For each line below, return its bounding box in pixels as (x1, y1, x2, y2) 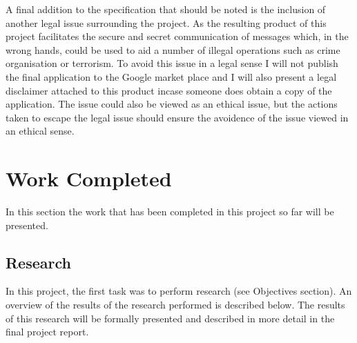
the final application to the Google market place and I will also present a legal (6, 69, 337, 84)
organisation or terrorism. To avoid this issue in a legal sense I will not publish (6, 56, 338, 70)
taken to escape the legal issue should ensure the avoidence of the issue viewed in (6, 110, 349, 124)
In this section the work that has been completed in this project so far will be (6, 204, 334, 219)
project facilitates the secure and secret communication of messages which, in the (6, 29, 349, 43)
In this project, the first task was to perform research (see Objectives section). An (6, 284, 352, 298)
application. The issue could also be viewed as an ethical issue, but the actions (6, 97, 338, 111)
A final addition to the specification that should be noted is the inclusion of (6, 2, 326, 16)
